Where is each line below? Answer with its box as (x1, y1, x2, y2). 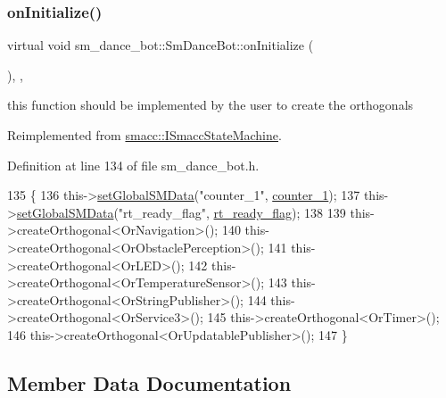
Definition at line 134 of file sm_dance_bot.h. (7, 155, 260, 174)
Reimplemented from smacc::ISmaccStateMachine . (7, 126, 282, 144)
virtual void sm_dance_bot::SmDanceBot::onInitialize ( (7, 36, 314, 54)
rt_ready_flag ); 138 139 (213, 203, 346, 221)
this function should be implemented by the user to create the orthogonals (7, 95, 414, 114)
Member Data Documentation (7, 369, 292, 396)
